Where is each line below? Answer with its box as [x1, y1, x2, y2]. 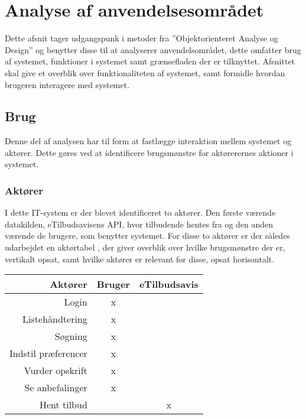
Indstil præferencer [9, 346, 87, 360]
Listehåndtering [22, 312, 87, 326]
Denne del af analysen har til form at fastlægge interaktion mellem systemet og [5, 135, 292, 147]
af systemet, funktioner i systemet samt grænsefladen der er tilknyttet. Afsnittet [5, 55, 295, 67]
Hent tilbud [39, 398, 87, 412]
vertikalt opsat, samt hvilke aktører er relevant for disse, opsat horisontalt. [5, 252, 275, 265]
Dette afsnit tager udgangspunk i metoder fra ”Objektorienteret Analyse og [5, 32, 278, 44]
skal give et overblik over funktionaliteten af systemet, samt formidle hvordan [5, 66, 285, 79]
